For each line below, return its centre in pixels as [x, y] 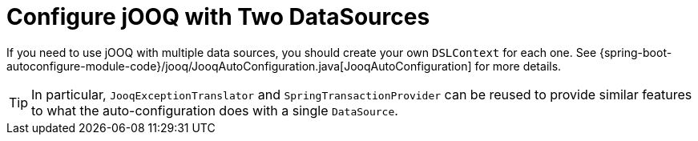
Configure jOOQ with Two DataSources [218, 17]
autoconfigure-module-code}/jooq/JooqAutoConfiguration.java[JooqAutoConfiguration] [239, 66]
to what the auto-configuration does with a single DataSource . [215, 110]
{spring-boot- [635, 52]
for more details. [518, 66]
